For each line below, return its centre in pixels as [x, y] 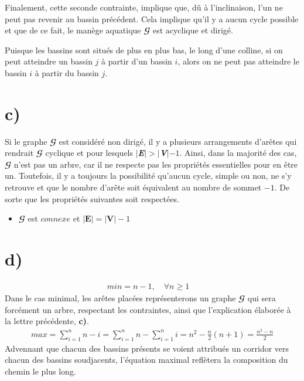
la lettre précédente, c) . [47, 321]
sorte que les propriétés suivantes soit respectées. [92, 198]
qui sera [262, 298]
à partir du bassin [67, 72]
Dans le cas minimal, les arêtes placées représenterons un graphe [120, 298]
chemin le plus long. [40, 371]
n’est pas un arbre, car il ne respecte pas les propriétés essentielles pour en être [156, 164]
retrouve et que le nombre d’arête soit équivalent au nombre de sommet [133, 187]
